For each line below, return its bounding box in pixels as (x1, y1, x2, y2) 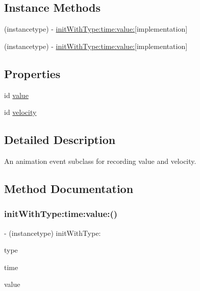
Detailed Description (4, 132, 116, 148)
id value (4, 89, 29, 100)
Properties (4, 65, 61, 81)
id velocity (4, 107, 37, 117)
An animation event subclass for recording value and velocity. (4, 155, 196, 166)
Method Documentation (4, 180, 134, 196)
